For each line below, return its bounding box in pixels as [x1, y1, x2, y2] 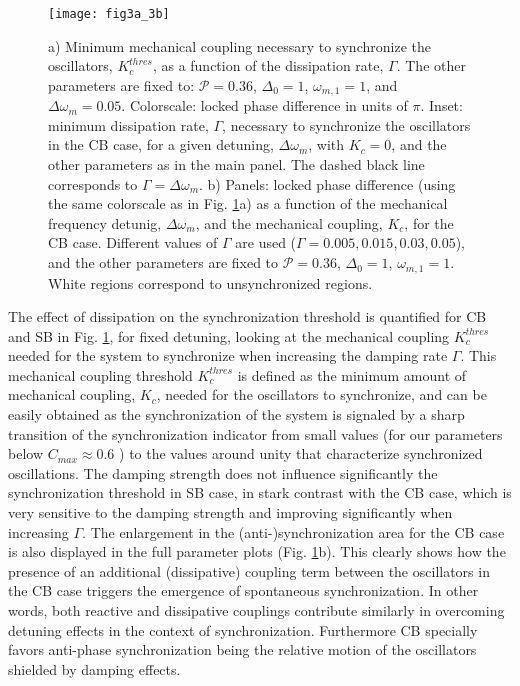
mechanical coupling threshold [8, 364, 193, 385]
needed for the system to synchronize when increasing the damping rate [8, 345, 448, 366]
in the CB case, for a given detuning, [48, 134, 274, 155]
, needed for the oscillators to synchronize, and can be [156, 384, 487, 405]
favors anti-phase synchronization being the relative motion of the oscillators [8, 639, 477, 660]
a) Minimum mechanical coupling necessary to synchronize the [48, 35, 431, 56]
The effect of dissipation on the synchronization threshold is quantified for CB [8, 306, 487, 327]
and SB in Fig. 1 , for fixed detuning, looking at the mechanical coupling [8, 325, 450, 346]
